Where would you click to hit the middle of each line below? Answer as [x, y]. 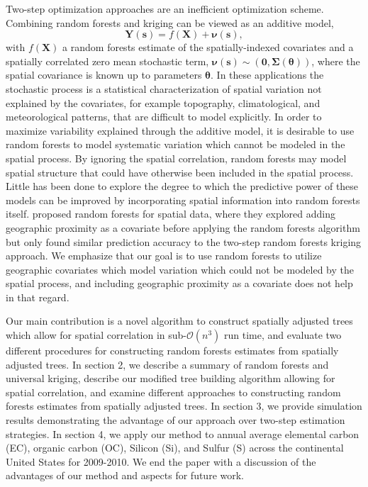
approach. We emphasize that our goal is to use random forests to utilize [164, 256]
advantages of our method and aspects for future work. [125, 475]
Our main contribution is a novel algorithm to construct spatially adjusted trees [179, 321]
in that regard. [38, 297]
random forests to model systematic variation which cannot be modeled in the [175, 144]
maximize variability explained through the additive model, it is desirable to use [180, 130]
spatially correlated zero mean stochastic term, [107, 61]
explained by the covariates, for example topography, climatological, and [163, 102]
